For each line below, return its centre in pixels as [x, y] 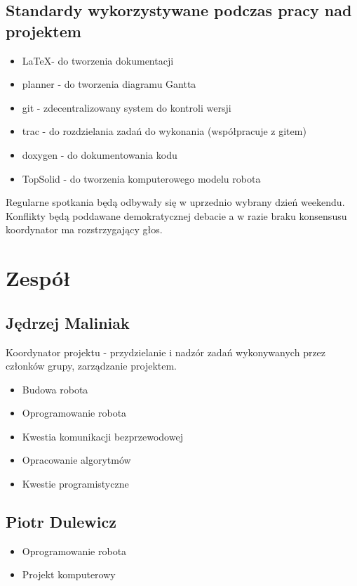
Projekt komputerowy [69, 574]
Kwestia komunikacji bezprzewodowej [102, 436]
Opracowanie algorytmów [76, 460]
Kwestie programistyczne [75, 484]
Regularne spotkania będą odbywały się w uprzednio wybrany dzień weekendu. [175, 202]
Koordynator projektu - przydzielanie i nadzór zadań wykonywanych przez [166, 352]
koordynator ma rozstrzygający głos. [84, 229]
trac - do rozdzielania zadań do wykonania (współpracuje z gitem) [164, 131]
